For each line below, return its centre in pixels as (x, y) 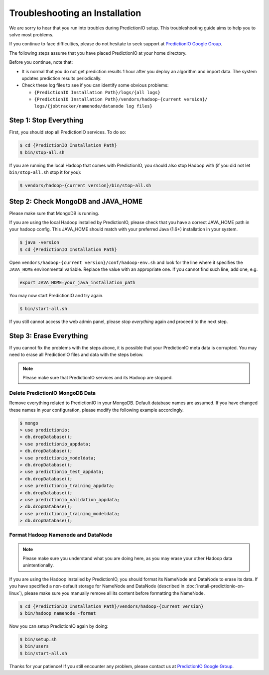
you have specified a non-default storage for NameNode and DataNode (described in (97, 586)
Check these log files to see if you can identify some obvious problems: (95, 85)
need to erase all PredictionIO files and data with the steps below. (76, 355)
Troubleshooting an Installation (75, 13)
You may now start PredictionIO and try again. (57, 296)
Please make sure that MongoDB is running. (54, 213)
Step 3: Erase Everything (49, 336)
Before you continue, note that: (41, 62)
